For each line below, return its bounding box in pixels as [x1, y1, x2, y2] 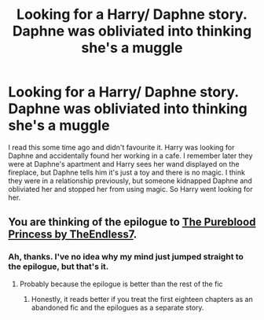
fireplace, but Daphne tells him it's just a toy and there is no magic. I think [8, 167, 246, 177]
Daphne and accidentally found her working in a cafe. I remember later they [8, 151, 253, 160]
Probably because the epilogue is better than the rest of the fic [19, 279, 223, 289]
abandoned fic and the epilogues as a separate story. [31, 303, 204, 312]
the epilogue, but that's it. [8, 261, 109, 272]
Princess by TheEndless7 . [8, 228, 137, 241]
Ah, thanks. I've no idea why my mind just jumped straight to [8, 252, 244, 263]
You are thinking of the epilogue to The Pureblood [8, 215, 256, 229]
